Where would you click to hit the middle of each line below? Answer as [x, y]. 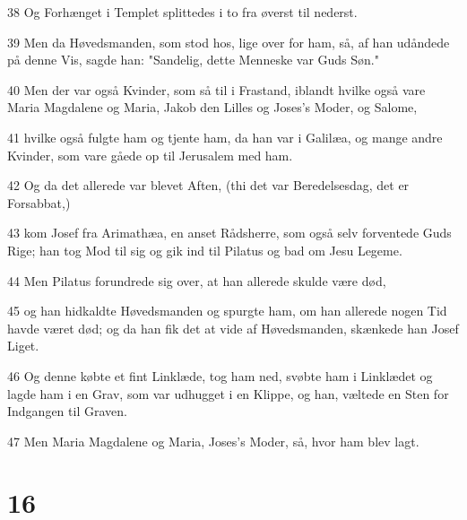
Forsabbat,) [39, 202]
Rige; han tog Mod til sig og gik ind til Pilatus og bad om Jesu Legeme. [205, 250]
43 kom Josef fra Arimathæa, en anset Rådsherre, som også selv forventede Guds [229, 233]
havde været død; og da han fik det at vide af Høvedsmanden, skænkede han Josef [233, 328]
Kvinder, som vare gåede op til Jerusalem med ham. [150, 155]
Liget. [23, 346]
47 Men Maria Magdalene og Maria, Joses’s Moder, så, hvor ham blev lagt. [213, 441]
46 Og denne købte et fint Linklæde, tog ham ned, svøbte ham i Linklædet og [220, 375]
